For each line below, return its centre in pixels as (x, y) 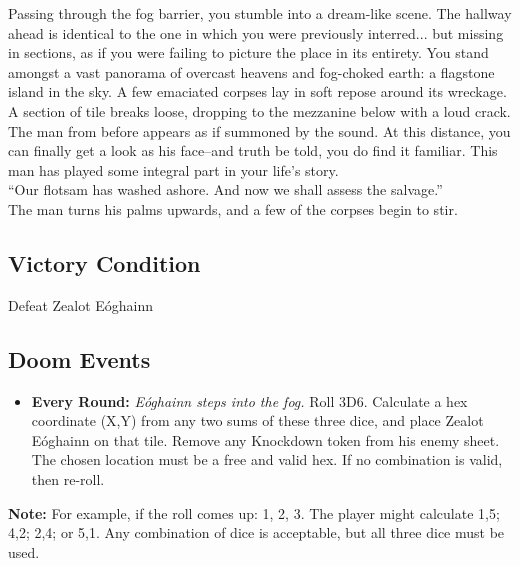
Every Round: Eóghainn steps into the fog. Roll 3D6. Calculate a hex (249, 400)
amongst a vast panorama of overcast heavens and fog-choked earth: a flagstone (251, 71)
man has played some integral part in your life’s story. (173, 169)
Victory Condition (104, 262)
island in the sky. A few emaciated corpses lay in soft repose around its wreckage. (257, 91)
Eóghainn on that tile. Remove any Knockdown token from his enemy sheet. (265, 439)
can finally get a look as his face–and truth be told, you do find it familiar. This (253, 150)
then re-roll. (68, 478)
